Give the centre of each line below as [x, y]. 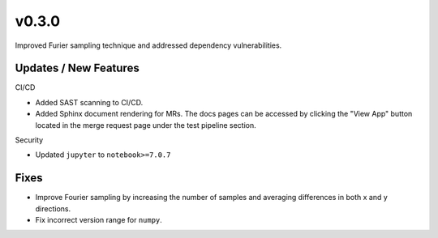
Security [29, 140]
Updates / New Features [77, 68]
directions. [53, 208]
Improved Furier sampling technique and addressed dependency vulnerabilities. [148, 45]
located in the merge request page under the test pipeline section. [146, 125]
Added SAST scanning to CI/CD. [89, 102]
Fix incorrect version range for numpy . [99, 220]
